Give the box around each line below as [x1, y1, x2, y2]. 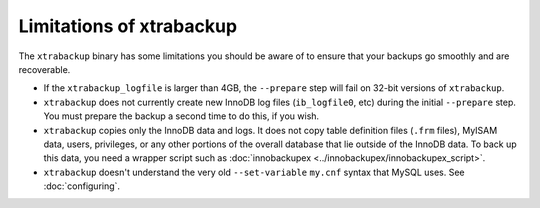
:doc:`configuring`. [43, 180, 120, 192]
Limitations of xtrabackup [18, 15, 238, 37]
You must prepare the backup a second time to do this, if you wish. [43, 110, 320, 122]
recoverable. [18, 63, 71, 75]
